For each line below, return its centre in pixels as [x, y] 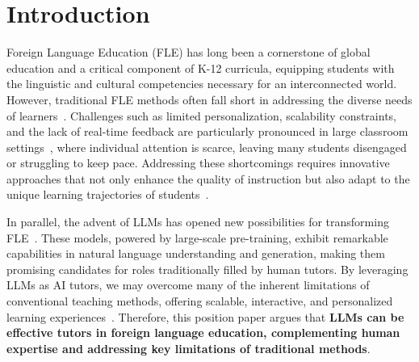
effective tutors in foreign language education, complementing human [203, 333]
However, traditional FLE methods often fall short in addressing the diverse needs [209, 99]
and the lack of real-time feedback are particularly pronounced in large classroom [207, 131]
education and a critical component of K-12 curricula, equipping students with [201, 67]
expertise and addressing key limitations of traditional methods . [189, 348]
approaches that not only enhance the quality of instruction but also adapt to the [208, 178]
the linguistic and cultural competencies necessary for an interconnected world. [202, 84]
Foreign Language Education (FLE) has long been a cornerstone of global [189, 52]
